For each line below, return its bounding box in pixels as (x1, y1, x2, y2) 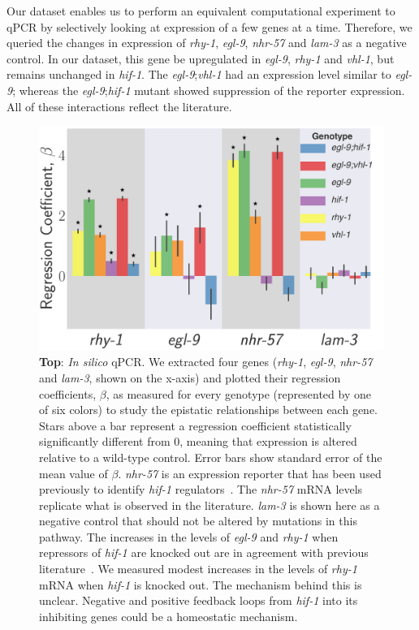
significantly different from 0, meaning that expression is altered (39, 433, 357, 450)
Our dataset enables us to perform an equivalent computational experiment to (6, 2, 395, 19)
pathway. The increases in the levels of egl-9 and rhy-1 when (39, 528, 339, 545)
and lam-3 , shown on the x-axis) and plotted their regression (39, 369, 341, 386)
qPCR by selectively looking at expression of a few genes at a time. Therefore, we (6, 18, 413, 35)
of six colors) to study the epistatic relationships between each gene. (39, 401, 378, 418)
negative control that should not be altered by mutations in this (39, 512, 357, 529)
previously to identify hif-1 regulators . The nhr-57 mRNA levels (39, 481, 363, 498)
